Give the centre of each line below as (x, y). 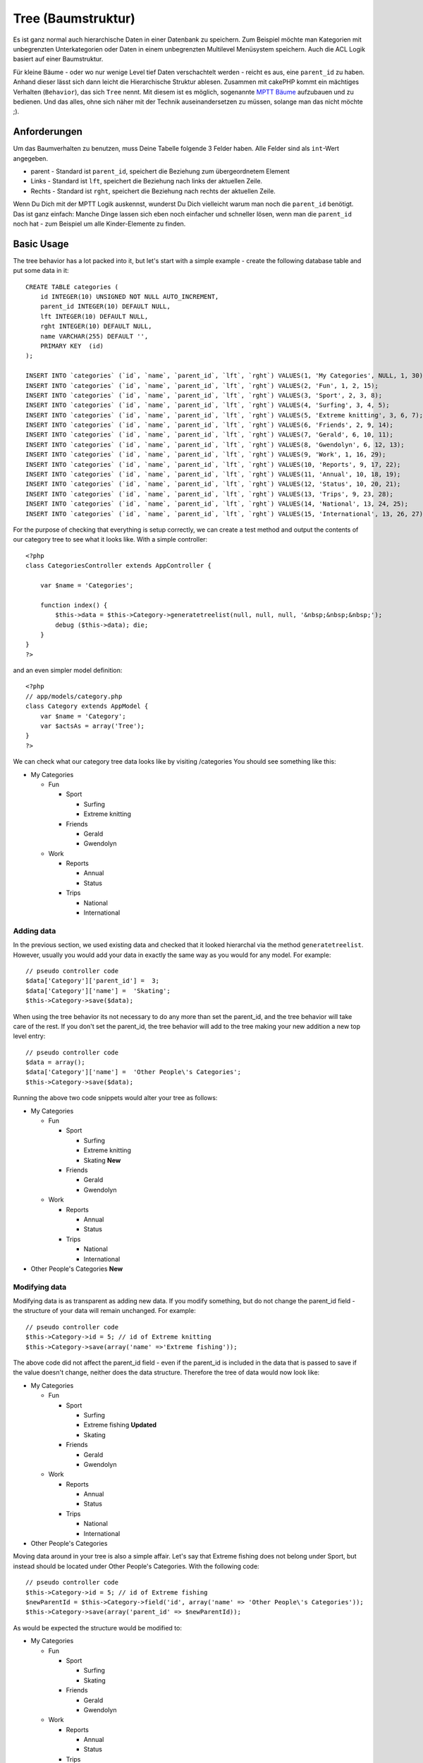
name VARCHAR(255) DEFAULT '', (94, 336)
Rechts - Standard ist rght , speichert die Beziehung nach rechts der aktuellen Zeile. (153, 191)
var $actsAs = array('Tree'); (92, 726)
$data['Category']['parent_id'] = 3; (93, 981)
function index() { (74, 605)
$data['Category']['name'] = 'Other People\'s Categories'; (133, 1072)
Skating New (102, 1160)
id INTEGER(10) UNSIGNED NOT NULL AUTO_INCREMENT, (129, 297)
